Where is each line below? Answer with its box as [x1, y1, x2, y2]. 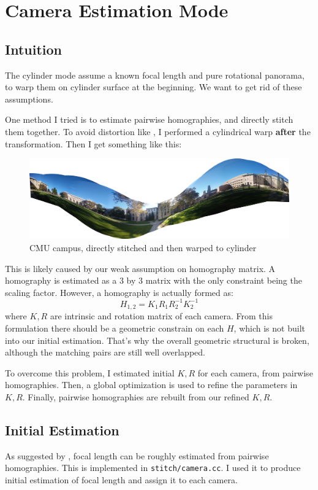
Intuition [5, 39, 62, 58]
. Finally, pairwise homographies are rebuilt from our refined [22, 390, 249, 403]
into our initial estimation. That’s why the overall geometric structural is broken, [5, 333, 309, 346]
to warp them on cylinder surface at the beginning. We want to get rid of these [5, 80, 302, 93]
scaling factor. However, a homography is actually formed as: [5, 286, 233, 298]
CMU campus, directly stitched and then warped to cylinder [29, 241, 257, 254]
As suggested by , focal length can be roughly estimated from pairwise [5, 449, 269, 462]
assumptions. [5, 92, 53, 105]
